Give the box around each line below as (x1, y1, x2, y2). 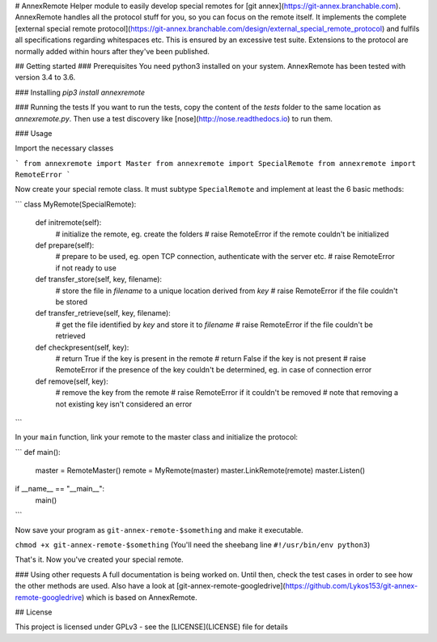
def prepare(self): (35, 240, 95, 250)
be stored (55, 296, 88, 307)
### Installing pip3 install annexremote (15, 87, 146, 97)
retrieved (55, 331, 86, 341)
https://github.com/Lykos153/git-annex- (285, 581, 418, 591)
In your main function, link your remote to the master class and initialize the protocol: (15, 432, 299, 442)
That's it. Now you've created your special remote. (15, 555, 184, 564)
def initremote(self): (35, 218, 102, 227)
